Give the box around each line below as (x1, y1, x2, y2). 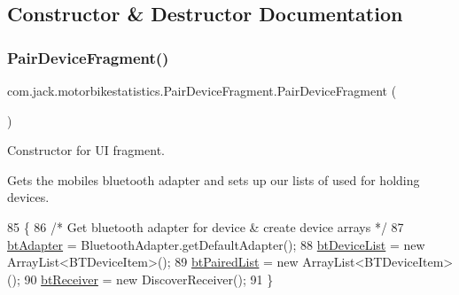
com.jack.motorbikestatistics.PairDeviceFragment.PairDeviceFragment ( (7, 82, 397, 99)
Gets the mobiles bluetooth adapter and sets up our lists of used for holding (7, 170, 420, 189)
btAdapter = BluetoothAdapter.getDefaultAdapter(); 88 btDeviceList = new (7, 235, 425, 253)
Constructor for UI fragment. (7, 141, 165, 159)
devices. (7, 188, 50, 206)
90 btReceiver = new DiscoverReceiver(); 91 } (24, 269, 274, 288)
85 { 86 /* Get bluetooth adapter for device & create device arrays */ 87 (7, 217, 404, 236)
